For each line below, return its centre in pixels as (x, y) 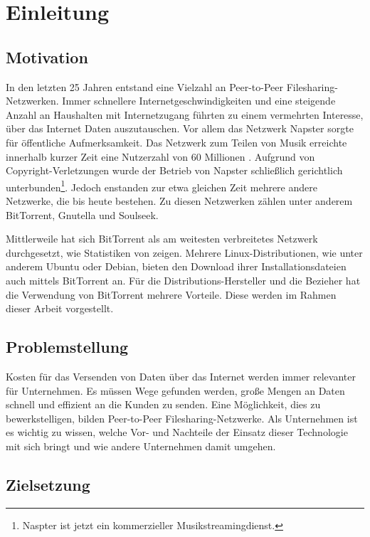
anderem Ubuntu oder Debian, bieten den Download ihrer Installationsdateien (176, 266)
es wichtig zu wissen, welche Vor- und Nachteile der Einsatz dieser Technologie (177, 432)
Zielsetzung (48, 484)
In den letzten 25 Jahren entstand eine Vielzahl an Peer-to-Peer (145, 86)
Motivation (47, 57)
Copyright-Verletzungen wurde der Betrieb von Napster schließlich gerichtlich (174, 170)
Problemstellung (67, 347)
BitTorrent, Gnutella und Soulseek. (82, 214)
